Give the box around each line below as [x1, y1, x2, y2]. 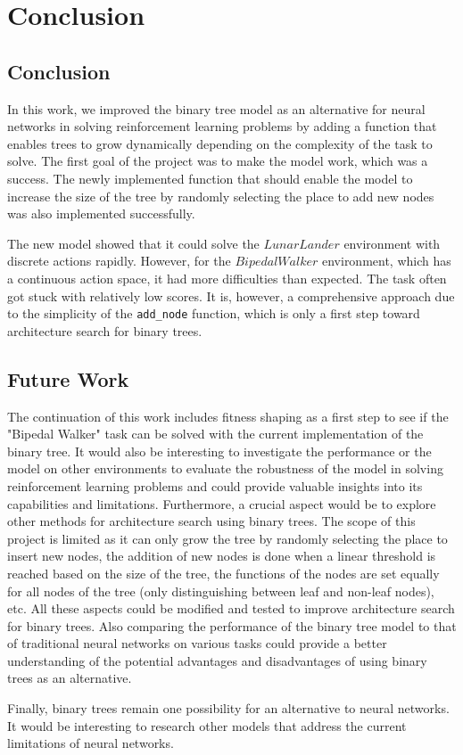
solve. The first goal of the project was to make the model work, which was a [7, 152, 428, 170]
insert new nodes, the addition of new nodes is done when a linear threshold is [7, 546, 436, 565]
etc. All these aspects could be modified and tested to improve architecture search [7, 599, 455, 618]
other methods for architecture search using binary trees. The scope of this [7, 512, 416, 530]
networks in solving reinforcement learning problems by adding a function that [7, 117, 437, 135]
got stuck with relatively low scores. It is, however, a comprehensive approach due [7, 286, 455, 305]
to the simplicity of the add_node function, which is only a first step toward [7, 304, 420, 323]
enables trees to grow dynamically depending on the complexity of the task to [7, 134, 433, 152]
